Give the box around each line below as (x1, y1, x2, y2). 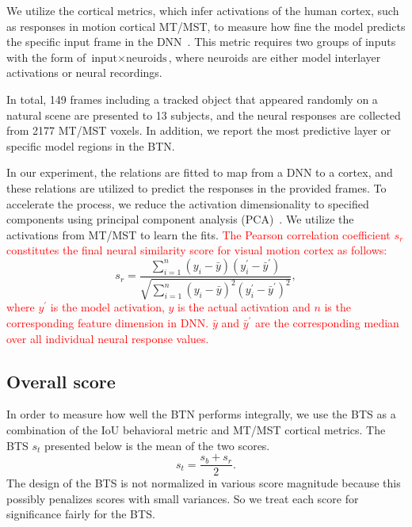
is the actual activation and (177, 299, 311, 315)
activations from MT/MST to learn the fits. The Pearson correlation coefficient (6, 226, 391, 242)
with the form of (6, 48, 86, 65)
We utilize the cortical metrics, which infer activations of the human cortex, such (6, 2, 399, 18)
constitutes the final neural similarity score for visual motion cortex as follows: (6, 242, 387, 258)
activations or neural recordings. (6, 64, 162, 81)
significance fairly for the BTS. (6, 506, 155, 522)
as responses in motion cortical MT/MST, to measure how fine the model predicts (6, 17, 406, 34)
